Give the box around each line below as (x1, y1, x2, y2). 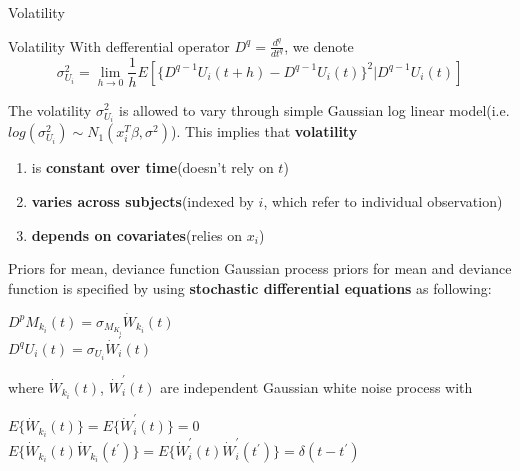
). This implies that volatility (170, 121, 358, 142)
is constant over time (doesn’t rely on (31, 157, 274, 178)
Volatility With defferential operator (8, 35, 230, 56)
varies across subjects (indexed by (31, 190, 254, 211)
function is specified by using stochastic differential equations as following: (8, 277, 492, 298)
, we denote (284, 35, 354, 56)
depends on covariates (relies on (31, 224, 243, 245)
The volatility (8, 99, 92, 120)
